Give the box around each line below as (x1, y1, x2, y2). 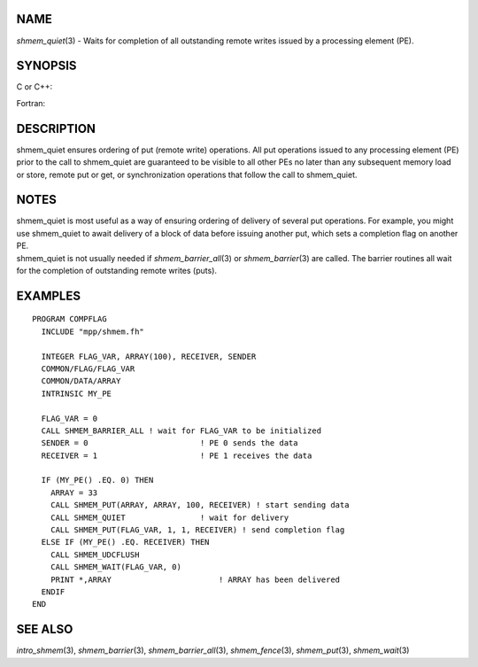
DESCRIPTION (16, 120, 96, 136)
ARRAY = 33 (50, 487, 98, 498)
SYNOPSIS (16, 58, 77, 74)
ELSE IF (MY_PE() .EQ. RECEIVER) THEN (41, 537, 210, 547)
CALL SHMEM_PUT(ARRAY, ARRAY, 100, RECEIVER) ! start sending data (50, 500, 350, 510)
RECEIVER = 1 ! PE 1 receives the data (41, 450, 312, 461)
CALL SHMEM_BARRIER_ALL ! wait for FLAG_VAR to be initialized (41, 425, 322, 436)
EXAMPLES (16, 288, 81, 303)
